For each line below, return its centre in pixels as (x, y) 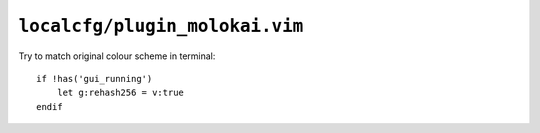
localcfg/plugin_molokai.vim (161, 26)
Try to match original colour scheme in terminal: (117, 56)
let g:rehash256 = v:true (120, 93)
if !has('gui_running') (94, 78)
